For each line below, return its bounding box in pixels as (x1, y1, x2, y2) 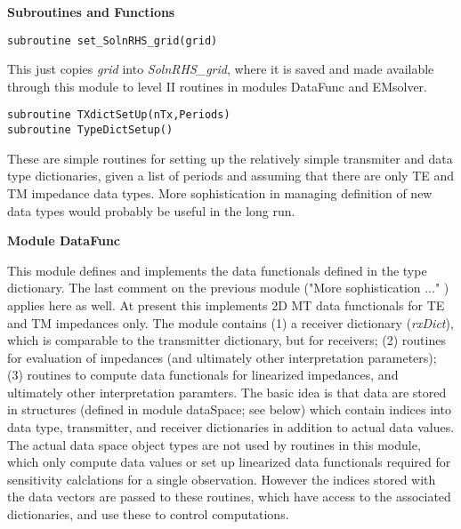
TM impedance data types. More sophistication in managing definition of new (7, 183, 433, 202)
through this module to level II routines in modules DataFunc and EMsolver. (7, 76, 427, 95)
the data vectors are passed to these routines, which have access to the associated (7, 487, 451, 506)
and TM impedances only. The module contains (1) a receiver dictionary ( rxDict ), (7, 313, 454, 332)
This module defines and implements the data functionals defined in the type (7, 260, 427, 279)
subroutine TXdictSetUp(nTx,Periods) (7, 108, 230, 122)
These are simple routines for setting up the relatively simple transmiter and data (7, 148, 453, 167)
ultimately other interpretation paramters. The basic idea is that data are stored (7, 382, 447, 401)
